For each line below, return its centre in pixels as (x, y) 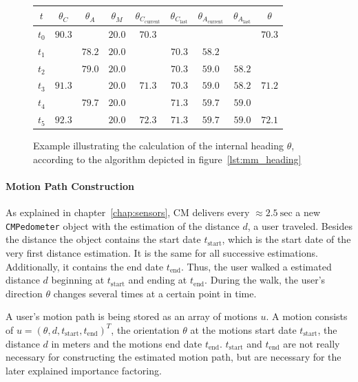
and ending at (158, 280)
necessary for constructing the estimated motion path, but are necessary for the (173, 357)
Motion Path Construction (70, 185)
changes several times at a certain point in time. (155, 293)
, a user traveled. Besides (300, 225)
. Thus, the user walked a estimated (256, 266)
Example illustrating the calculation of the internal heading (159, 146)
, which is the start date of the (286, 239)
